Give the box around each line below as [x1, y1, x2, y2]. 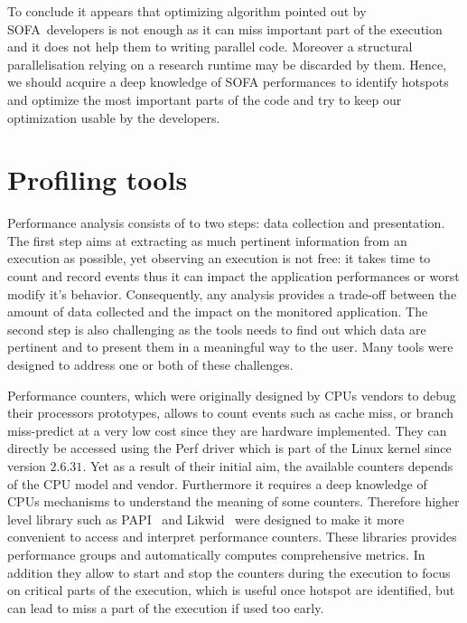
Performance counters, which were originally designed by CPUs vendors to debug [7, 385, 456, 404]
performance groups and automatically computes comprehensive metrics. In [7, 544, 425, 563]
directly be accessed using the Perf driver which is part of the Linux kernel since [7, 439, 452, 458]
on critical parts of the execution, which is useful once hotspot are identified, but [7, 581, 455, 599]
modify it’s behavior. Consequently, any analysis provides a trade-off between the [7, 284, 457, 303]
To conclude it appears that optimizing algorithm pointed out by [7, 2, 367, 20]
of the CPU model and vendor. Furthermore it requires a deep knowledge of [7, 474, 427, 493]
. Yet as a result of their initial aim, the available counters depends [82, 457, 453, 475]
